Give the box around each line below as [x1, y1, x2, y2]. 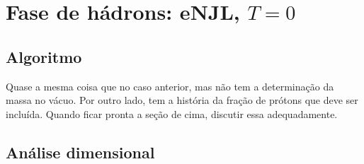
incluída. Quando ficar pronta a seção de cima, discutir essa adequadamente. [6, 106, 338, 121]
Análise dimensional [6, 141, 155, 163]
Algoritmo [6, 45, 82, 67]
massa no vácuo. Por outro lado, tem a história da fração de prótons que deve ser [6, 93, 358, 107]
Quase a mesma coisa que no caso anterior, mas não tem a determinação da [6, 78, 334, 93]
